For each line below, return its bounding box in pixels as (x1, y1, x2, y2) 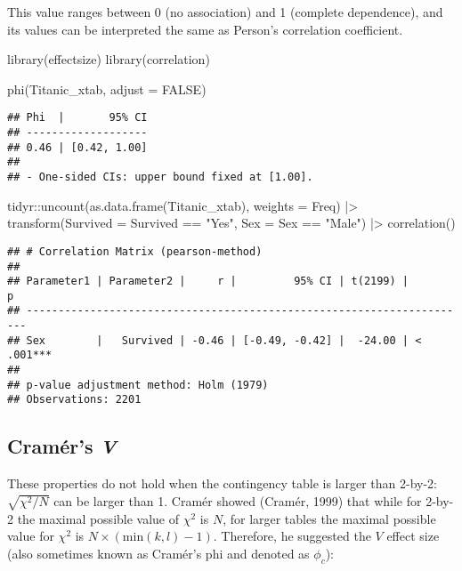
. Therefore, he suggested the (213, 527, 371, 545)
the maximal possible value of (17, 509, 180, 527)
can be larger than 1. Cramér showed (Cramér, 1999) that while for (53, 491, 422, 510)
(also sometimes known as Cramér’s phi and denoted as (7, 543, 310, 562)
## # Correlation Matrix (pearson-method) (7, 245, 263, 258)
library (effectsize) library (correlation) (7, 50, 210, 68)
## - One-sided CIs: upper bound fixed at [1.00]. (7, 171, 313, 183)
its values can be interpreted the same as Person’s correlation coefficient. (7, 20, 403, 38)
